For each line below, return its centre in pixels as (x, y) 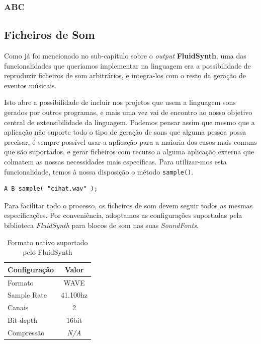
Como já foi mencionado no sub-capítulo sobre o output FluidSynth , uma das (125, 56)
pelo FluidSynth (48, 252)
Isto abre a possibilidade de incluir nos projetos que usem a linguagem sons (120, 102)
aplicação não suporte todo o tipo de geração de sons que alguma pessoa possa (125, 132)
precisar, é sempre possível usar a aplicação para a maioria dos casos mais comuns (130, 141)
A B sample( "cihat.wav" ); (51, 189)
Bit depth (22, 320)
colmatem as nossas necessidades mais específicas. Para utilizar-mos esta (115, 161)
